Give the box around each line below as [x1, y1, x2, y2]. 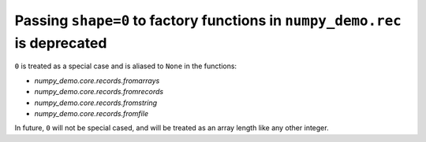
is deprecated [14, 34, 107, 52]
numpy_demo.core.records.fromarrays [34, 75, 160, 86]
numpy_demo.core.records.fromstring [34, 98, 158, 107]
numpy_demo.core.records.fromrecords [34, 87, 164, 96]
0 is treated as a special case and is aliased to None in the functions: [14, 61, 237, 71]
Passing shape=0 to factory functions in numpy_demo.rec [14, 12, 402, 29]
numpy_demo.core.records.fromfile [34, 108, 149, 118]
